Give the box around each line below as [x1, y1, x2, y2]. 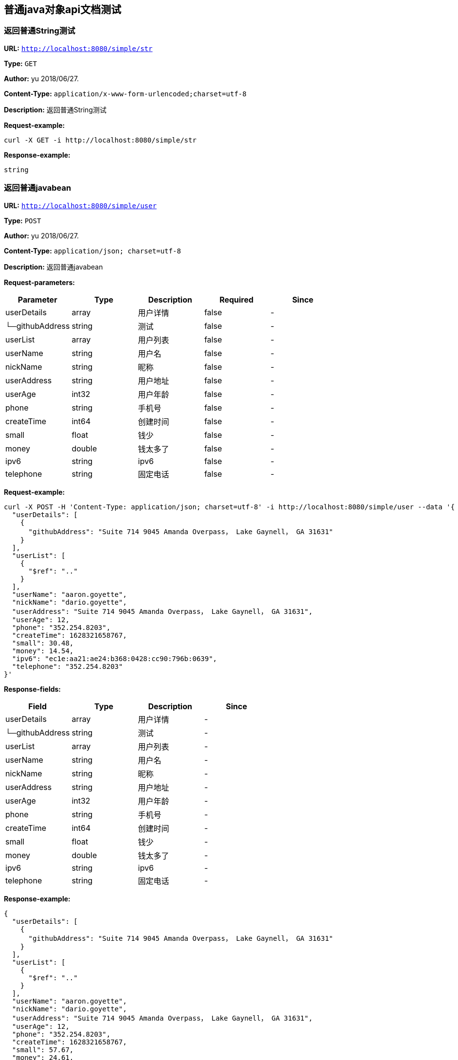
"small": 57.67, [12, 1045, 74, 1054]
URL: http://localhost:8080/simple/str [4, 44, 153, 53]
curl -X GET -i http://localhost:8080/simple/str [4, 136, 197, 144]
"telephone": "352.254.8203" [12, 662, 123, 670]
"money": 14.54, [12, 647, 74, 655]
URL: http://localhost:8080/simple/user [4, 201, 157, 210]
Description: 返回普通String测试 [4, 105, 106, 114]
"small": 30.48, [12, 639, 74, 647]
